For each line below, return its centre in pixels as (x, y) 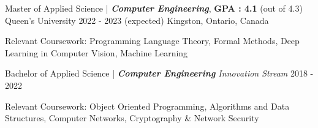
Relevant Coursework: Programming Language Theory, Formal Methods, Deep (152, 41)
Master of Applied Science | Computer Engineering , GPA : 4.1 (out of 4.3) (154, 8)
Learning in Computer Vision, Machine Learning (97, 52)
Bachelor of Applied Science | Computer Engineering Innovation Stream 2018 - (159, 73)
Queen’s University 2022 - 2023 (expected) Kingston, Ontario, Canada (137, 20)
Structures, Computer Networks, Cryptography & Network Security (132, 118)
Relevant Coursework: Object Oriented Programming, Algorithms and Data (147, 106)
